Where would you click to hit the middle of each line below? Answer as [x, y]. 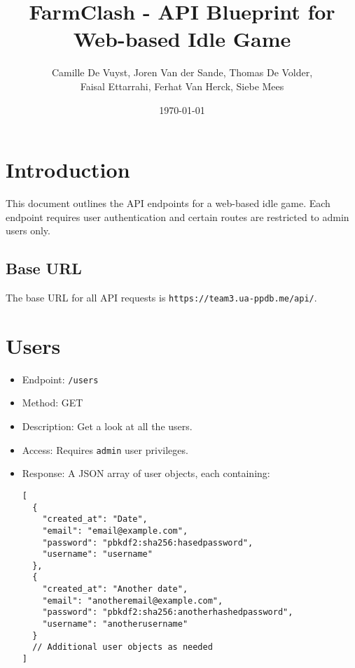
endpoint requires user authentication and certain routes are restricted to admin [177, 216]
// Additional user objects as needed [123, 647]
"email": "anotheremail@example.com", [133, 601]
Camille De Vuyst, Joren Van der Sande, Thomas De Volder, [182, 72]
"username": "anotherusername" [115, 624]
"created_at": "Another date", [115, 589]
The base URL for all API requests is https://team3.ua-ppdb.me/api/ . [161, 298]
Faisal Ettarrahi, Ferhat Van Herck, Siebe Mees [182, 86]
